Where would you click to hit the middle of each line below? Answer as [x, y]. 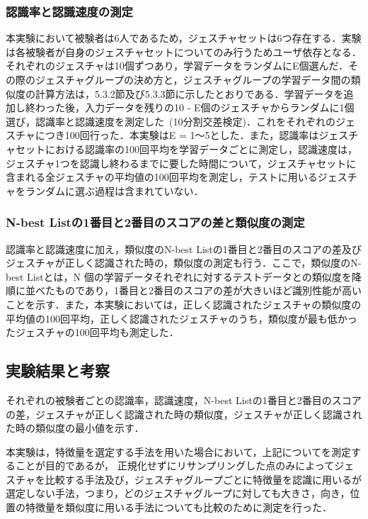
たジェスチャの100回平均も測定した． [92, 332]
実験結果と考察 [58, 370]
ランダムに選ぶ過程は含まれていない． [114, 190]
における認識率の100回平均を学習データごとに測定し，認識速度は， [201, 149]
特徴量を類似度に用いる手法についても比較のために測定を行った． [178, 507]
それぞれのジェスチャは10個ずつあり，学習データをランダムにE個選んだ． [177, 66]
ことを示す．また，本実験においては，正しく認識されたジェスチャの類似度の [184, 304]
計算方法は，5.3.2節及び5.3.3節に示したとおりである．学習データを [189, 93]
